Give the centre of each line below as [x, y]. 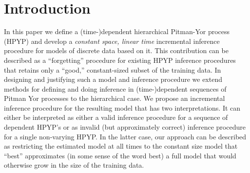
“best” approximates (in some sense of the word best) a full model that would [120, 155]
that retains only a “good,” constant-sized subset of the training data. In [113, 69]
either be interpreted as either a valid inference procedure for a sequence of [116, 117]
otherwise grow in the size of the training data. [74, 165]
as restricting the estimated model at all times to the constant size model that [121, 146]
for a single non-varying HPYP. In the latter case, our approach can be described [125, 136]
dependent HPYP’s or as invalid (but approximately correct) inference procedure [125, 127]
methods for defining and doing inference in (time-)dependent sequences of [115, 88]
